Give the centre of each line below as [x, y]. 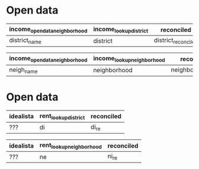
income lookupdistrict [121, 30]
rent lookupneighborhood [70, 146]
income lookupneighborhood [129, 59]
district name [25, 41]
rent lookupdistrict [62, 116]
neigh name [23, 70]
